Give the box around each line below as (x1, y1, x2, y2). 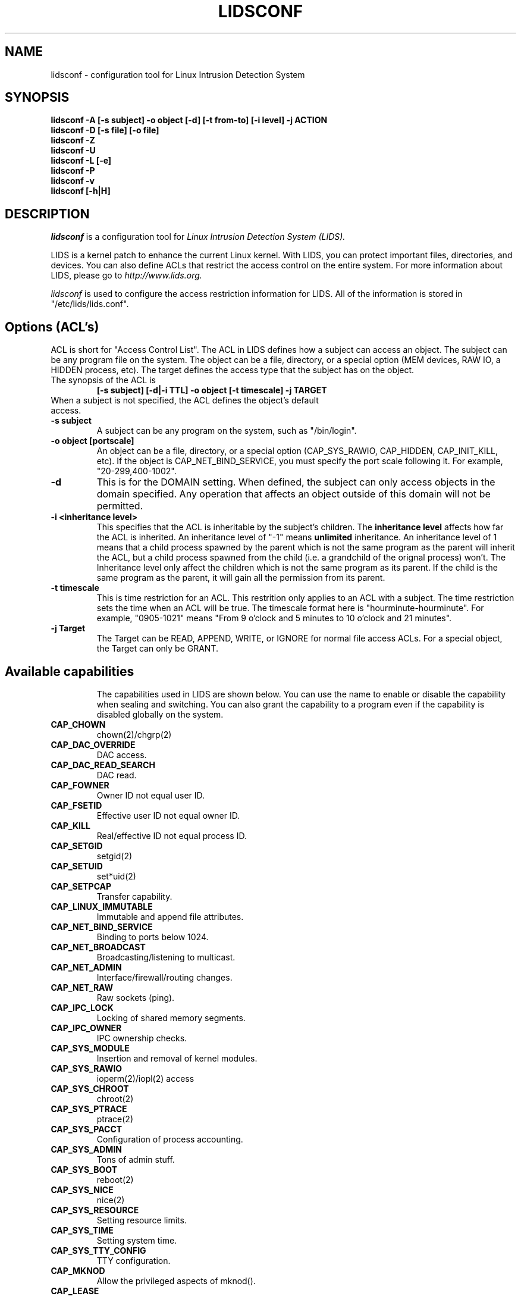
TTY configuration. (96, 1255, 171, 1266)
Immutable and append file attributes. (96, 911, 244, 922)
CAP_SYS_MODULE (51, 1043, 130, 1053)
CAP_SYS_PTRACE (51, 1103, 127, 1114)
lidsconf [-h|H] (51, 186, 111, 196)
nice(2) (96, 1194, 125, 1205)
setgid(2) (96, 850, 133, 861)
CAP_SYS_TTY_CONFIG (51, 1245, 146, 1256)
